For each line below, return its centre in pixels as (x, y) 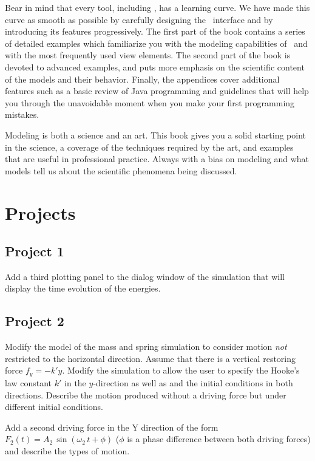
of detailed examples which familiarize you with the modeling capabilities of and (156, 43)
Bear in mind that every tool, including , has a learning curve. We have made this (157, 7)
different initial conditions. (54, 407)
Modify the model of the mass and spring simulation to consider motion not (146, 347)
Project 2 (35, 321)
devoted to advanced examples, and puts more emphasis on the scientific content (155, 67)
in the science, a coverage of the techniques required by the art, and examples (149, 147)
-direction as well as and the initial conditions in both (193, 382)
